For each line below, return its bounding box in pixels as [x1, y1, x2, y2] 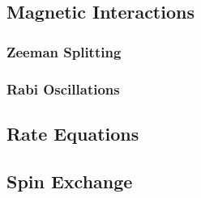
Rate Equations [6, 120, 139, 145]
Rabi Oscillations [6, 78, 120, 99]
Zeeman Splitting [6, 41, 122, 61]
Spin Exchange [6, 168, 133, 193]
